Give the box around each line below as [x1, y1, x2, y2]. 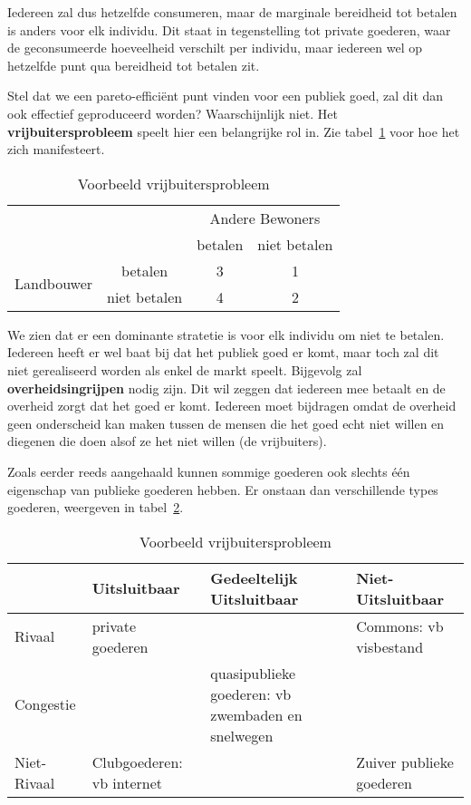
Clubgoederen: [91, 751, 183, 772]
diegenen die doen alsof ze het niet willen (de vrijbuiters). [7, 432, 327, 451]
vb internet [91, 771, 163, 793]
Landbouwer [14, 273, 93, 295]
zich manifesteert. [7, 140, 105, 159]
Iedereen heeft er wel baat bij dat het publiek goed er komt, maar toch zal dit [7, 343, 439, 362]
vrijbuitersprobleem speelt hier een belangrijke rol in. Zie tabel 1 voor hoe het [7, 121, 460, 141]
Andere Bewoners [209, 207, 321, 228]
